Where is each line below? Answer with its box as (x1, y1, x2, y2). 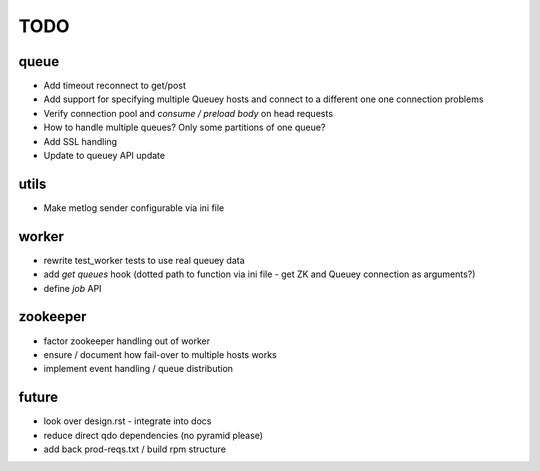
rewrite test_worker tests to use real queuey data (43, 254, 245, 266)
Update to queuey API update (43, 150, 165, 162)
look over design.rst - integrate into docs (43, 415, 212, 427)
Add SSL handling (43, 135, 118, 147)
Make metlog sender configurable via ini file (43, 201, 225, 214)
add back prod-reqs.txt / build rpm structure (43, 443, 227, 455)
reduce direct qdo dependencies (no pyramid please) (43, 429, 264, 441)
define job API (43, 282, 102, 294)
